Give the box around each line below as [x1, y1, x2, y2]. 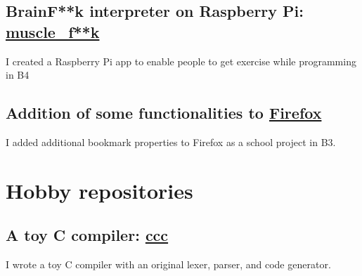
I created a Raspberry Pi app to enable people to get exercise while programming [6, 53, 356, 68]
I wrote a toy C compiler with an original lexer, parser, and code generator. [6, 257, 331, 272]
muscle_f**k [6, 20, 100, 42]
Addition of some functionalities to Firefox [6, 102, 322, 124]
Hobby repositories [6, 176, 193, 204]
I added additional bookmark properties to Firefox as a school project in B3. [6, 134, 336, 149]
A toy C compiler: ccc [6, 224, 169, 246]
